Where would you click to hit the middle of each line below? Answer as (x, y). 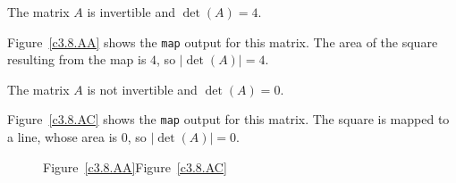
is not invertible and (142, 89)
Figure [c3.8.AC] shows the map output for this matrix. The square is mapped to (228, 119)
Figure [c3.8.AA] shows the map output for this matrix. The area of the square (223, 42)
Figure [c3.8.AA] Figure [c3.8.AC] (135, 166)
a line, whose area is (63, 137)
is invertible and (131, 12)
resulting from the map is (77, 59)
